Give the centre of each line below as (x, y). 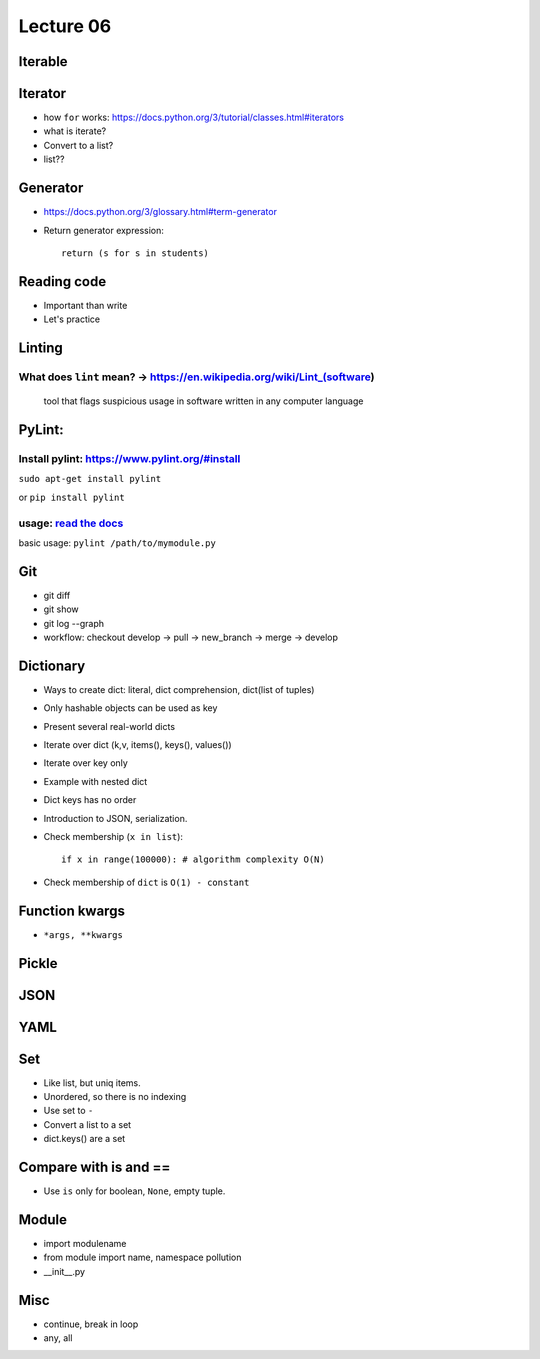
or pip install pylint (71, 497)
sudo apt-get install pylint (90, 479)
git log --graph (74, 623)
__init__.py (64, 1271)
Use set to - (68, 1111)
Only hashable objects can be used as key (130, 708)
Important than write (85, 305)
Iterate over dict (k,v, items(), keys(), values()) (137, 745)
